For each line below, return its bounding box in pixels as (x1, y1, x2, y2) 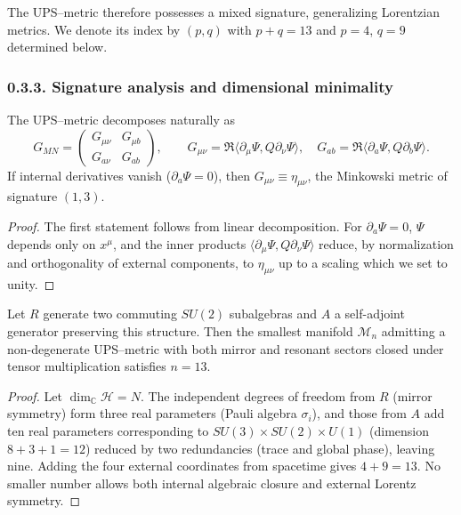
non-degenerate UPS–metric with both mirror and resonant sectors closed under (7, 339, 444, 358)
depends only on (7, 234, 96, 253)
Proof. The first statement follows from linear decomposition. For (7, 216, 362, 235)
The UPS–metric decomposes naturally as (7, 110, 235, 128)
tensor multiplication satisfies (7, 357, 166, 375)
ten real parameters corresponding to (7, 421, 209, 439)
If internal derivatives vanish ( (7, 165, 172, 184)
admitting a (381, 322, 446, 341)
